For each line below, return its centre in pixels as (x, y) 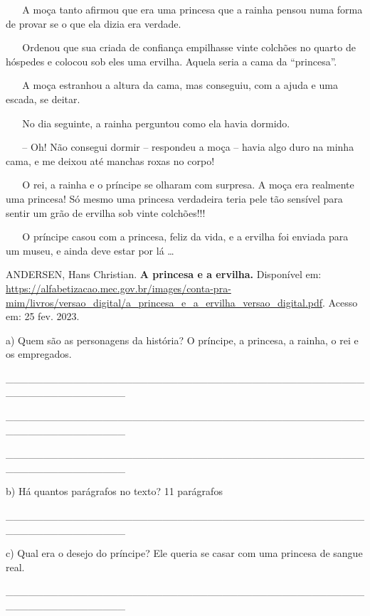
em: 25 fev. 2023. (43, 316)
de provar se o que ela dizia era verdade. (94, 23)
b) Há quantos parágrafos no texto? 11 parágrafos (114, 491)
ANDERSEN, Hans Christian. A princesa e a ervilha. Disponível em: (164, 274)
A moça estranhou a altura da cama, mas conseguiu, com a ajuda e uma (180, 85)
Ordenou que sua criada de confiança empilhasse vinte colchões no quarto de (189, 47)
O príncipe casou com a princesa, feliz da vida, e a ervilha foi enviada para (185, 237)
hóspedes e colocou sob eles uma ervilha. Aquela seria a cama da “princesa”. (171, 61)
